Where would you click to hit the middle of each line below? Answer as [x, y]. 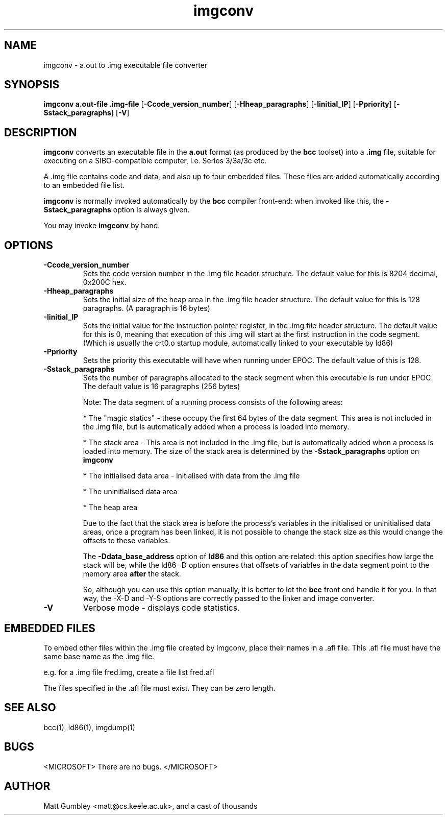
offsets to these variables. [127, 541]
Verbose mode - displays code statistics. [161, 608]
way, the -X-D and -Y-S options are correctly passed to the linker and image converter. [229, 598]
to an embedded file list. [84, 185]
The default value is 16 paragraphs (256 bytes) [162, 387]
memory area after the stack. [132, 574]
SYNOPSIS [32, 85]
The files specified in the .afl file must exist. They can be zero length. [159, 688]
